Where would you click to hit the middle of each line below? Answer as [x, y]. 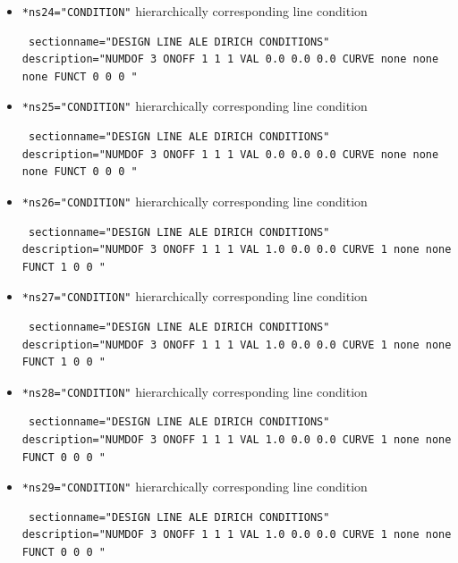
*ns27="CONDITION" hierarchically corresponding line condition [195, 296]
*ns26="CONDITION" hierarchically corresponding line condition [195, 201]
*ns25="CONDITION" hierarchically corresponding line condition [195, 106]
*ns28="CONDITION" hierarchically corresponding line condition [195, 391]
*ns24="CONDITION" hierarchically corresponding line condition [195, 11]
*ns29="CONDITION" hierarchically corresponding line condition [195, 487]
